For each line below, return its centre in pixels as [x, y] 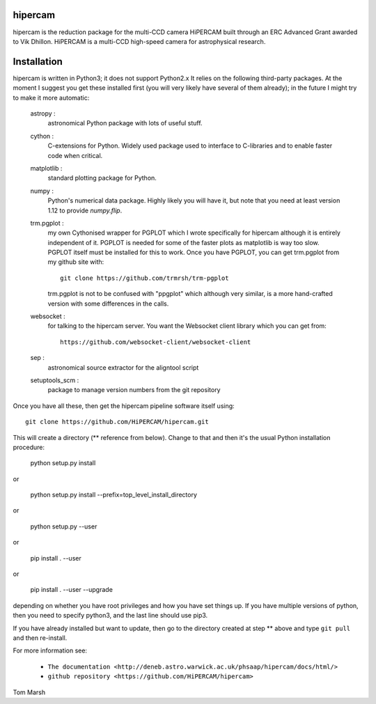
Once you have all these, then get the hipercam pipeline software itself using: [124, 406]
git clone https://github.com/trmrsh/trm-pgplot [144, 278]
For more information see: [50, 650]
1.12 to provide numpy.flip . [85, 210]
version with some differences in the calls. [108, 304]
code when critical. [75, 155]
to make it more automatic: [51, 97]
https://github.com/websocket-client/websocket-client [156, 342]
